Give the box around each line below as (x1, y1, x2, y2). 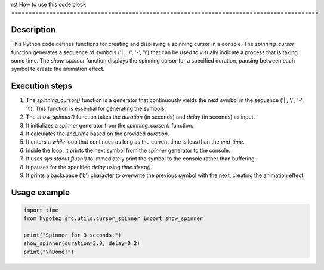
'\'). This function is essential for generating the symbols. (26, 105, 166, 112)
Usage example (11, 187, 70, 197)
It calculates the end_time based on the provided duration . (26, 130, 169, 137)
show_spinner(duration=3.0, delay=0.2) (23, 240, 140, 247)
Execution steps (11, 81, 73, 91)
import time (23, 206, 59, 213)
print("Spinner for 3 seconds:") (23, 232, 122, 238)
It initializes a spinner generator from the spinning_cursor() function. (26, 122, 194, 129)
